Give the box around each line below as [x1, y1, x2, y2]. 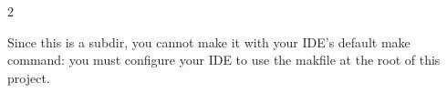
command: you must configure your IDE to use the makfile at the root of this [7, 50, 441, 69]
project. [7, 67, 50, 87]
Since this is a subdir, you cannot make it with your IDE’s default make [7, 32, 411, 51]
